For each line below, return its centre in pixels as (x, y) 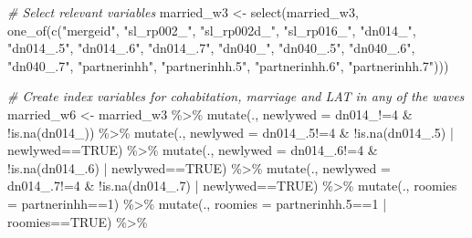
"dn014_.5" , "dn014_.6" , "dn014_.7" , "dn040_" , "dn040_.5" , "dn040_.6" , (211, 48)
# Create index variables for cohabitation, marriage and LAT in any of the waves (236, 96)
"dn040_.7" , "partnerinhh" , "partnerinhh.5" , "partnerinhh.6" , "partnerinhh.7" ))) (228, 65)
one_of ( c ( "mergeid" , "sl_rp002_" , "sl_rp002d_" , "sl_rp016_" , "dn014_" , (212, 30)
